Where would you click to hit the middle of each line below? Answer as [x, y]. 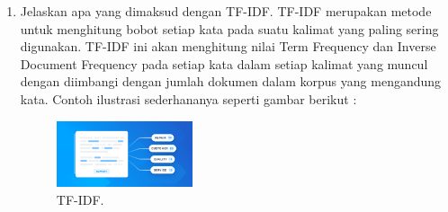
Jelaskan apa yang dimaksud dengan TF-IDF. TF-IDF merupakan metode [226, 11]
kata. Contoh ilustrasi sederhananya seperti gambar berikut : [188, 98]
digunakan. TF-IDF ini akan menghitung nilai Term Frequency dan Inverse [228, 46]
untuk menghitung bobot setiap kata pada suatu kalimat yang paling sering [229, 28]
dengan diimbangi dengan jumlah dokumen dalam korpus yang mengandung [231, 81]
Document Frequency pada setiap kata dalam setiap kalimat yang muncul [224, 63]
